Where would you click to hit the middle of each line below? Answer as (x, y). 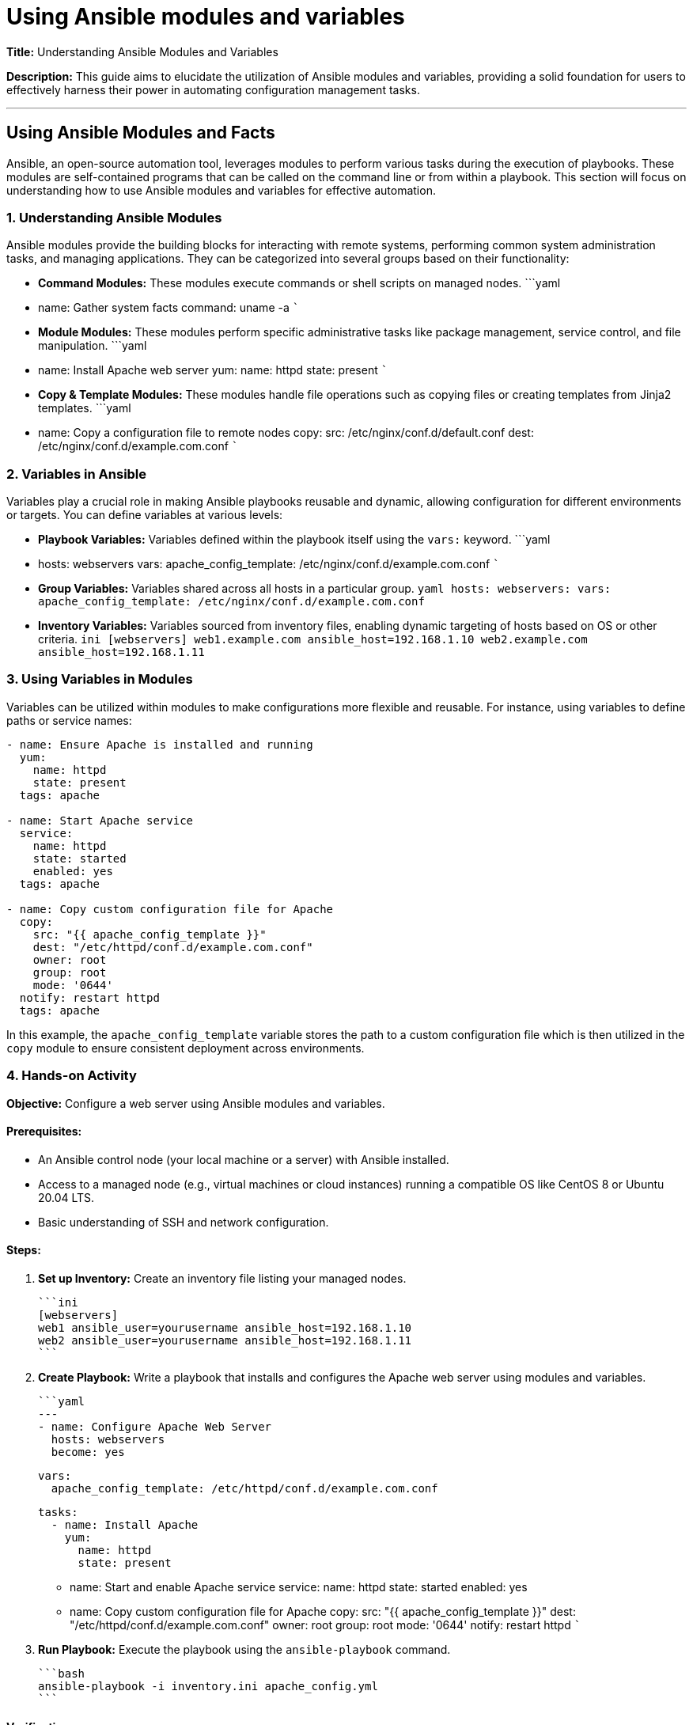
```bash (62, 1674)
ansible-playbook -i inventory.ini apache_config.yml (208, 1687)
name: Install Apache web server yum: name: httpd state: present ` (213, 370)
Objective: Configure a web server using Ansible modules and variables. (196, 1103)
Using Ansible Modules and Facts (141, 133)
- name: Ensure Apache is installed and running (160, 744)
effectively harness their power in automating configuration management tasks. (213, 89)
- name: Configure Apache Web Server (155, 1427)
